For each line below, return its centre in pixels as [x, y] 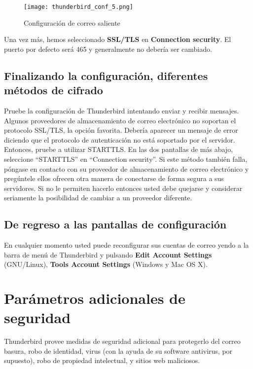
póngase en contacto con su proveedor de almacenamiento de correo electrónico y [126, 168]
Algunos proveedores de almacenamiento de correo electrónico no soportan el [120, 120]
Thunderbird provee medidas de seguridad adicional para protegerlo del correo [122, 341]
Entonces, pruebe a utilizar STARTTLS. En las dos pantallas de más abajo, [119, 149]
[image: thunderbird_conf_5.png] [78, 7]
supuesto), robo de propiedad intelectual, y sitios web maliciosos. [102, 360]
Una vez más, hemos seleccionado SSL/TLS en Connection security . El [118, 39]
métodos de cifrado [54, 90]
